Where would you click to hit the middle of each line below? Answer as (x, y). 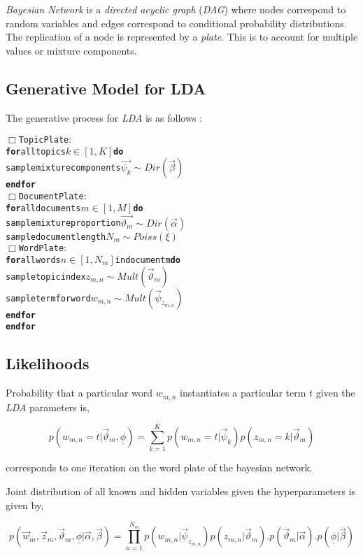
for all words (33, 260)
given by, (25, 505)
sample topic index (46, 277)
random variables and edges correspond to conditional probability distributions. (176, 23)
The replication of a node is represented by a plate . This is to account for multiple (182, 37)
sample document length (56, 237)
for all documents (43, 208)
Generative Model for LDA (106, 88)
